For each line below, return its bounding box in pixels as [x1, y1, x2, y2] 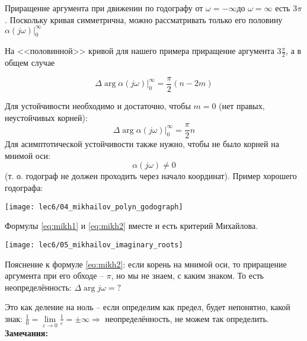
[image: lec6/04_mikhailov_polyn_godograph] [5, 202, 183, 211]
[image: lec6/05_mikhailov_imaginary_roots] [5, 240, 183, 249]
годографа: [5, 181, 43, 193]
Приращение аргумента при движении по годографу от [5, 2, 203, 14]
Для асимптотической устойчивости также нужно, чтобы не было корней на [5, 138, 279, 150]
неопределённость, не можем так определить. [105, 312, 269, 324]
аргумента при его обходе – [5, 269, 104, 282]
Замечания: [5, 327, 48, 339]
